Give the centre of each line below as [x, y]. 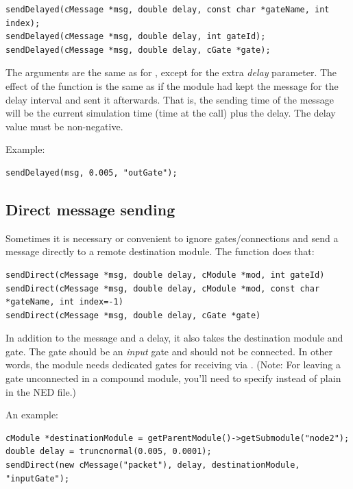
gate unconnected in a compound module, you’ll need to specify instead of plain [173, 378]
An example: [32, 415]
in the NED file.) [41, 391]
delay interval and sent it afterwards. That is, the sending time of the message [170, 99]
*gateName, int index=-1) [64, 302]
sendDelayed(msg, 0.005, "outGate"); [92, 172]
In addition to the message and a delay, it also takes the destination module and [174, 338]
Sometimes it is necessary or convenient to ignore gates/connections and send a [172, 238]
